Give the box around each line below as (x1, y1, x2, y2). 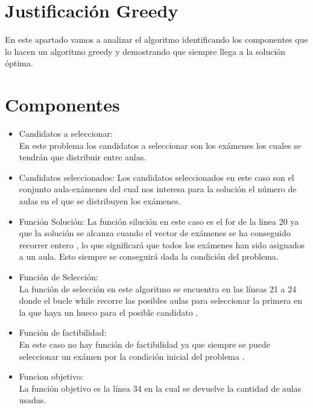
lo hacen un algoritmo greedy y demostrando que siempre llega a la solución (5, 45, 286, 57)
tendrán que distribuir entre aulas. (19, 151, 147, 163)
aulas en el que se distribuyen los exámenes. (19, 195, 181, 207)
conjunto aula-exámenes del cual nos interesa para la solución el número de (19, 183, 297, 195)
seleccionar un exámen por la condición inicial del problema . (19, 350, 245, 362)
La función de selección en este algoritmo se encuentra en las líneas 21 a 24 (19, 282, 297, 295)
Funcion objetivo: (19, 370, 83, 383)
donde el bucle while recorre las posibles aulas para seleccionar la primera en (19, 294, 303, 307)
